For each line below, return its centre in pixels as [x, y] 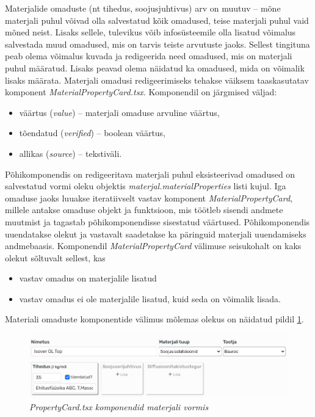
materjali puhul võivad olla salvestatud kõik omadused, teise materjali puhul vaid [157, 20]
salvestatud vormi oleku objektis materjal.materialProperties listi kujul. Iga [146, 186]
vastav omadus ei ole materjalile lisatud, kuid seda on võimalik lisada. [150, 298]
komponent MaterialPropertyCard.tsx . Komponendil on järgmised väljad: [141, 92]
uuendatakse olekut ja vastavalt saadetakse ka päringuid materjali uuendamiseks [156, 234]
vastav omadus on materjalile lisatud [88, 278]
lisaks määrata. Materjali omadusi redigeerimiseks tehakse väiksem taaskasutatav [157, 80]
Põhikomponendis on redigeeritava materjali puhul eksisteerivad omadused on [150, 174]
